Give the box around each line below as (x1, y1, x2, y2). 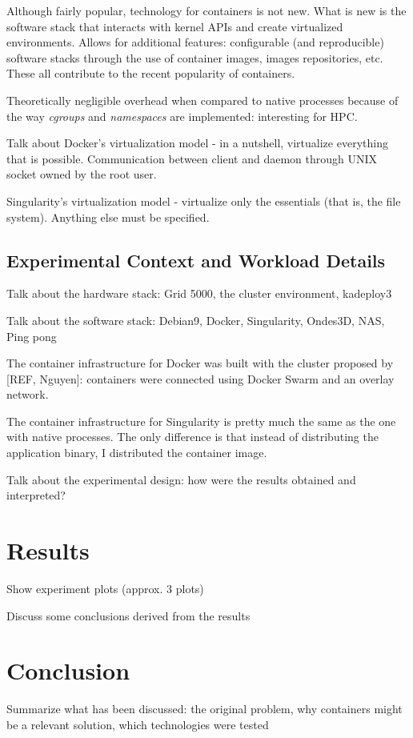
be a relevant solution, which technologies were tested (6, 716, 269, 732)
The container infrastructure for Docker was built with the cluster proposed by (6, 355, 394, 371)
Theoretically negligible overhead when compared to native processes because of (6, 91, 399, 108)
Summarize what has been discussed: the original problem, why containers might (6, 700, 403, 717)
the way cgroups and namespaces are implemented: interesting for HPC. (6, 107, 358, 124)
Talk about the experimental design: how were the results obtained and (6, 471, 356, 487)
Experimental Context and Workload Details (6, 247, 386, 272)
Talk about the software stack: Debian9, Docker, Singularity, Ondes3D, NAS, (6, 311, 385, 328)
